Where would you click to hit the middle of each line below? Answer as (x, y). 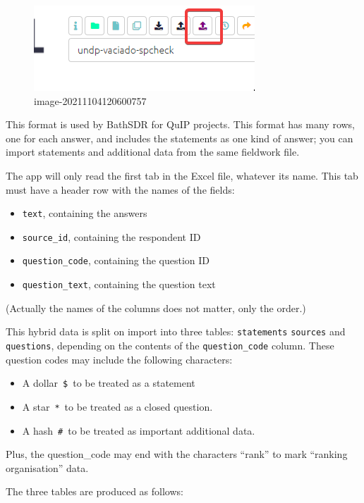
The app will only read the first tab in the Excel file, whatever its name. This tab (182, 175)
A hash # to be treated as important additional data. (139, 430)
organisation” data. (47, 467)
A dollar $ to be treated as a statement (109, 383)
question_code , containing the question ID (116, 260)
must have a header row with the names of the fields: (120, 189)
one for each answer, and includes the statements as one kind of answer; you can (180, 138)
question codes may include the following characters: (119, 359)
